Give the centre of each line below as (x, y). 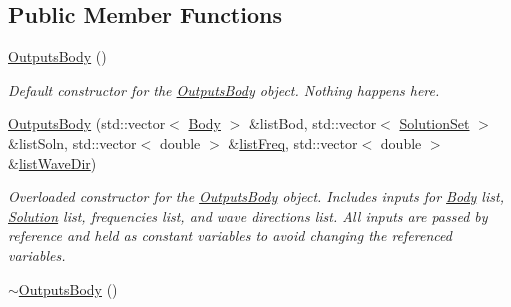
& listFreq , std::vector (293, 142)
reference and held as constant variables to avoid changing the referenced (230, 235)
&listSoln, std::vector (72, 142)
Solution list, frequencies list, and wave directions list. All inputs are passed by (248, 215)
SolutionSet (434, 123)
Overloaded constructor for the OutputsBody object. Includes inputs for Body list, (256, 196)
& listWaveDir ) (52, 162)
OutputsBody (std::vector (87, 123)
